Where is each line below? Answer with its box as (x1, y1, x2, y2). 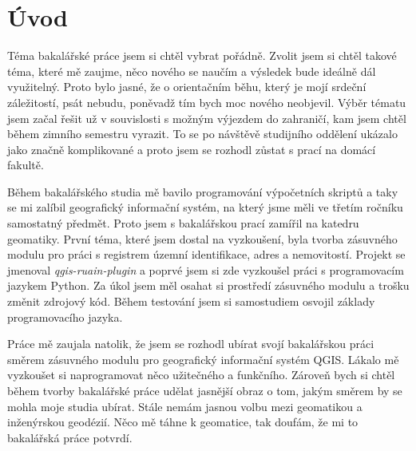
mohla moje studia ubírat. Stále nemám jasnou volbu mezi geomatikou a (7, 398, 363, 414)
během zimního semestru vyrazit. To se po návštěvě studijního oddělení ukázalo (7, 125, 398, 142)
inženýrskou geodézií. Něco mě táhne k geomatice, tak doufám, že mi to (7, 413, 359, 430)
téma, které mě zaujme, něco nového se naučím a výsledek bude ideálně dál (7, 62, 376, 79)
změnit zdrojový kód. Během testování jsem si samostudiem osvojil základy (7, 293, 375, 310)
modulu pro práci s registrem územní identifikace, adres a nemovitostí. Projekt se (7, 246, 406, 263)
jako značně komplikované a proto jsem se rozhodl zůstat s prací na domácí (7, 140, 376, 157)
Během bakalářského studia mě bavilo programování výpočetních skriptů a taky (7, 183, 398, 200)
